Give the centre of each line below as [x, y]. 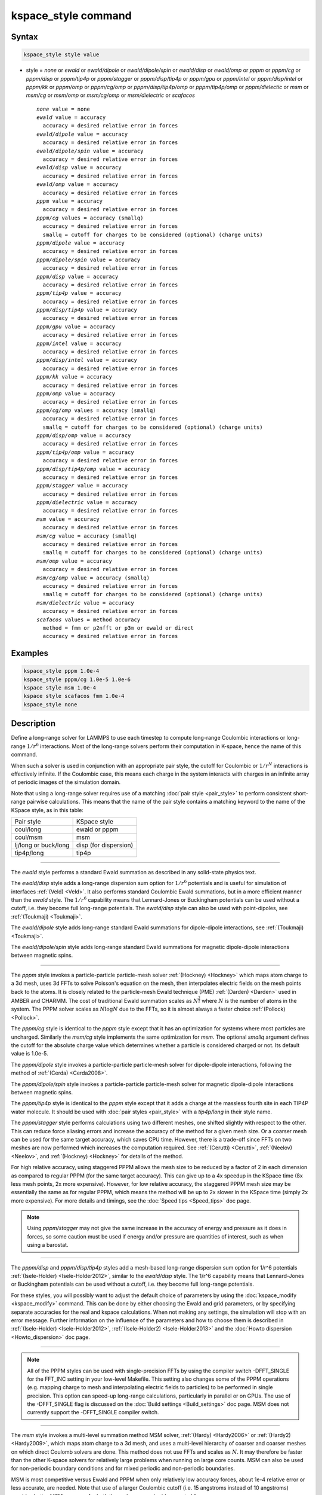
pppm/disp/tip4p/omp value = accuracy [93, 469]
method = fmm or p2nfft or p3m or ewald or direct [118, 628]
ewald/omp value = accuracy [78, 184]
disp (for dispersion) [105, 845]
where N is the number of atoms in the [250, 1001]
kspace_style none [50, 704]
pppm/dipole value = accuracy [81, 243]
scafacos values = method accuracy [89, 620]
